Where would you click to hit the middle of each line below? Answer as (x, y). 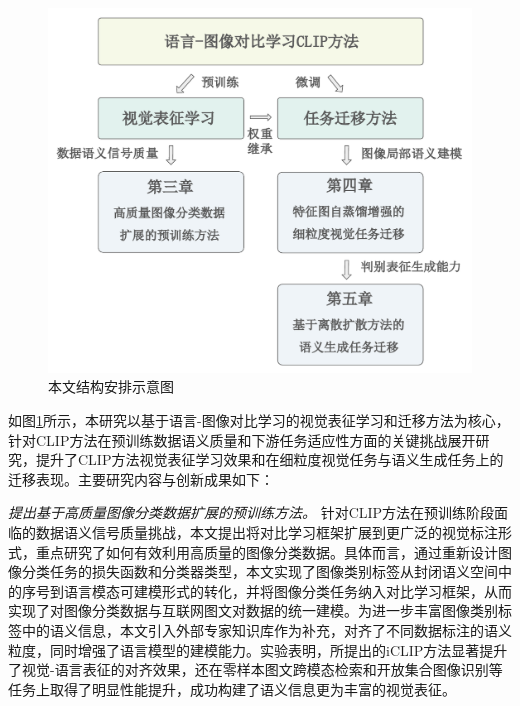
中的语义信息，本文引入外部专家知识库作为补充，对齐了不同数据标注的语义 (266, 629)
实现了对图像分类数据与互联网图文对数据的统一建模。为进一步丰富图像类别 (253, 610)
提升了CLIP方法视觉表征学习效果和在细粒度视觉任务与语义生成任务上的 (269, 459)
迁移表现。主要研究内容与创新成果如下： (141, 478)
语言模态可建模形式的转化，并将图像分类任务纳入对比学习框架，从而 (287, 590)
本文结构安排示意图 (111, 386)
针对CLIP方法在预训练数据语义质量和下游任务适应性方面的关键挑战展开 (242, 439)
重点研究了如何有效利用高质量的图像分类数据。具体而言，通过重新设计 (266, 551)
